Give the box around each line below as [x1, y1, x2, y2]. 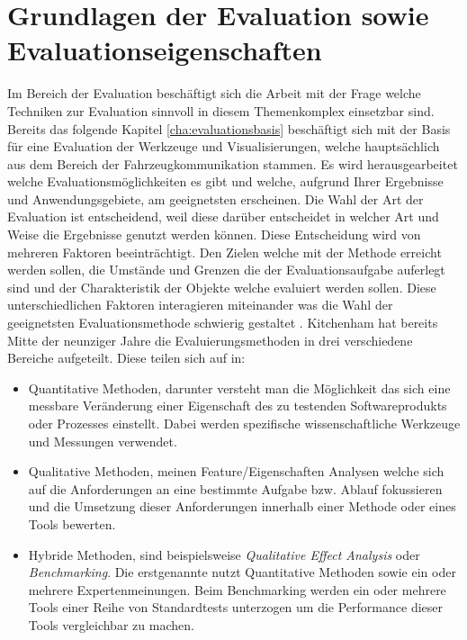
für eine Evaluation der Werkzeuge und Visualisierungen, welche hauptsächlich [7, 137, 440, 156]
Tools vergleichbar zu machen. [28, 615, 194, 634]
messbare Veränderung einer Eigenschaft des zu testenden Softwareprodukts [28, 396, 447, 415]
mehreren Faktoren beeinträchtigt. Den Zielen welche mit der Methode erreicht [7, 242, 442, 261]
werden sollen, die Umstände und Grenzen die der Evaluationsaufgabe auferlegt [7, 260, 445, 279]
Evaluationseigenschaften [7, 32, 322, 68]
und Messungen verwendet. [28, 431, 177, 450]
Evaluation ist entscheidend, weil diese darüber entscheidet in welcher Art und [7, 207, 439, 226]
